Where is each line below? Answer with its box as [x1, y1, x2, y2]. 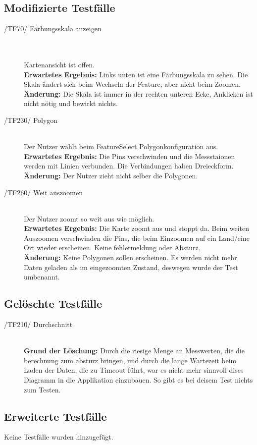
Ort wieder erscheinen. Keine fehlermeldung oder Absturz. [24, 242, 201, 253]
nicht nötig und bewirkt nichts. [24, 98, 118, 109]
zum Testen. [24, 384, 61, 394]
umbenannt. [24, 272, 60, 282]
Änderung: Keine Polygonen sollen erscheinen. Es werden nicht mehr [24, 252, 237, 263]
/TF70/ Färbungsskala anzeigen [4, 23, 102, 34]
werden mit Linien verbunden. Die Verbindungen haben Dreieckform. [24, 161, 234, 171]
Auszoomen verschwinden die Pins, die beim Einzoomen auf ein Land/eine [24, 232, 250, 243]
